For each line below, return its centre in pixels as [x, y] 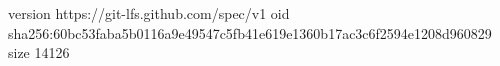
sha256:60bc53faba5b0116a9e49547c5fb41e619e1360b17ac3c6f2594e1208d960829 [250, 32]
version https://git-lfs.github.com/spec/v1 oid [149, 13]
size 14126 [39, 52]
